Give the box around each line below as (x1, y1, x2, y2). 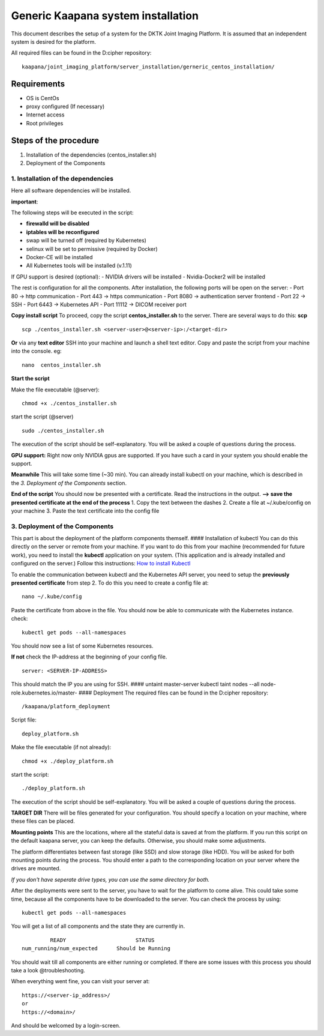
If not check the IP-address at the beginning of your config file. (11, 653, 167, 660)
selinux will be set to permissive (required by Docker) (26, 245, 158, 252)
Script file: (11, 716, 37, 723)
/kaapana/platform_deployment (22, 703, 111, 709)
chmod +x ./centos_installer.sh (22, 400, 117, 407)
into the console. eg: (11, 348, 62, 355)
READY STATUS (50, 936, 155, 944)
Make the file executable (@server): (11, 386, 100, 393)
